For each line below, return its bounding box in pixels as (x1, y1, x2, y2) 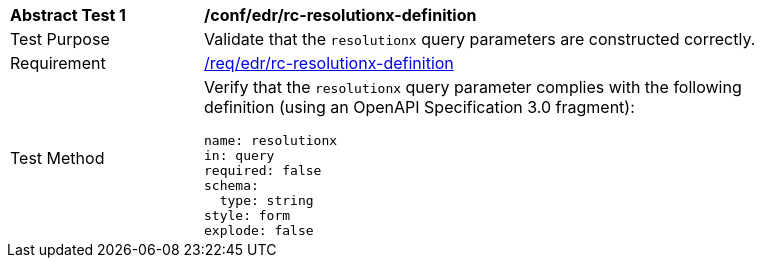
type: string (219, 193, 314, 208)
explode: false (204, 223, 314, 238)
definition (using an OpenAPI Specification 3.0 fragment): (204, 97, 635, 117)
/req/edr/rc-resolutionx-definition (204, 53, 454, 73)
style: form (204, 208, 291, 223)
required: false (204, 163, 322, 178)
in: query (204, 148, 275, 163)
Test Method (10, 147, 105, 168)
